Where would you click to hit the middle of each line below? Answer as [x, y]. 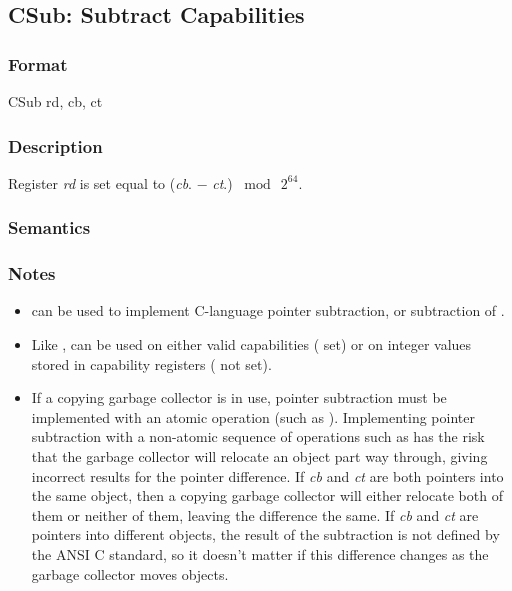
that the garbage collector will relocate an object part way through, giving [259, 456]
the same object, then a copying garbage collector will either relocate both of [267, 495]
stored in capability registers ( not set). [151, 363]
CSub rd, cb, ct [55, 101]
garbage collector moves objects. [130, 573]
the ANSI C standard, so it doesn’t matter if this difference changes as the [260, 554]
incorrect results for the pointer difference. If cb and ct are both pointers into [267, 475]
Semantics [49, 227]
